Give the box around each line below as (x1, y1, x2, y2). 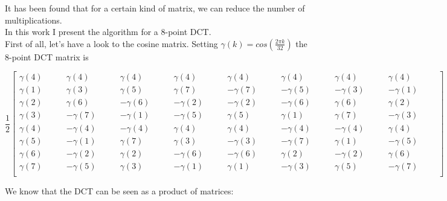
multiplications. (5, 13, 62, 26)
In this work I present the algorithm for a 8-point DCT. (5, 25, 211, 38)
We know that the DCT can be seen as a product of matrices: (5, 184, 234, 197)
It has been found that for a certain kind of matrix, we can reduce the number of (5, 2, 305, 14)
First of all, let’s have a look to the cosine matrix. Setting (5, 37, 218, 49)
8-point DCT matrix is (5, 50, 89, 63)
